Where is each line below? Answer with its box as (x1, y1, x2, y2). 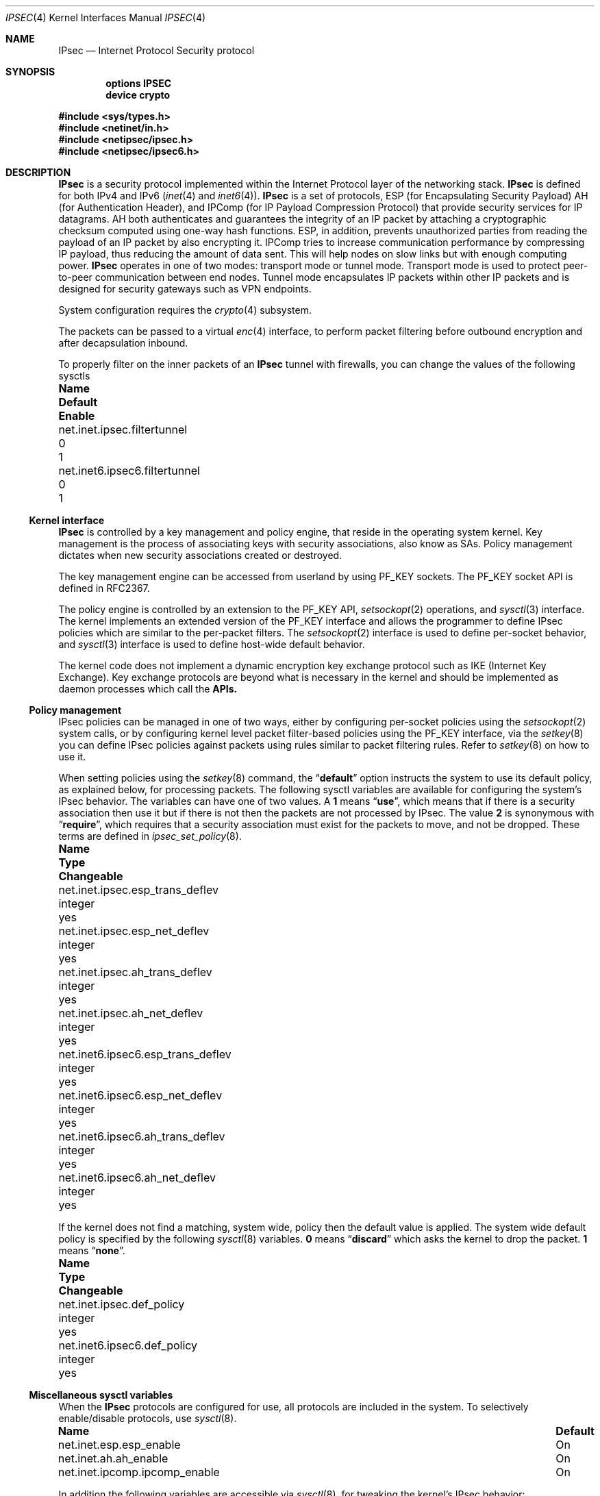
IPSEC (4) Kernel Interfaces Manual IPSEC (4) (5, 12, 206, 23)
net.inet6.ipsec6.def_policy (58, 1338, 198, 1352)
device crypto (105, 89, 171, 101)
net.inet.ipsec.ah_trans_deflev (58, 965, 212, 979)
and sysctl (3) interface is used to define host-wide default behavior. (58, 638, 365, 650)
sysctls (58, 370, 90, 382)
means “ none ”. (58, 1245, 125, 1256)
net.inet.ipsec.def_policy (58, 1297, 185, 1311)
